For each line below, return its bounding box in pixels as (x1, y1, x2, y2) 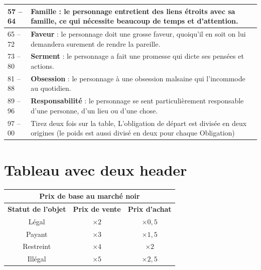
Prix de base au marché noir (39, 191, 140, 201)
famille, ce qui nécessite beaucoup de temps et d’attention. (31, 16, 238, 26)
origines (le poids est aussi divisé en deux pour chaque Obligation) (31, 127, 235, 138)
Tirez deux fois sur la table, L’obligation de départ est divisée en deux (31, 117, 247, 128)
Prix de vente (73, 203, 121, 214)
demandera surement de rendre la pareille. (31, 38, 161, 49)
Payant (26, 228, 48, 239)
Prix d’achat (127, 203, 172, 214)
